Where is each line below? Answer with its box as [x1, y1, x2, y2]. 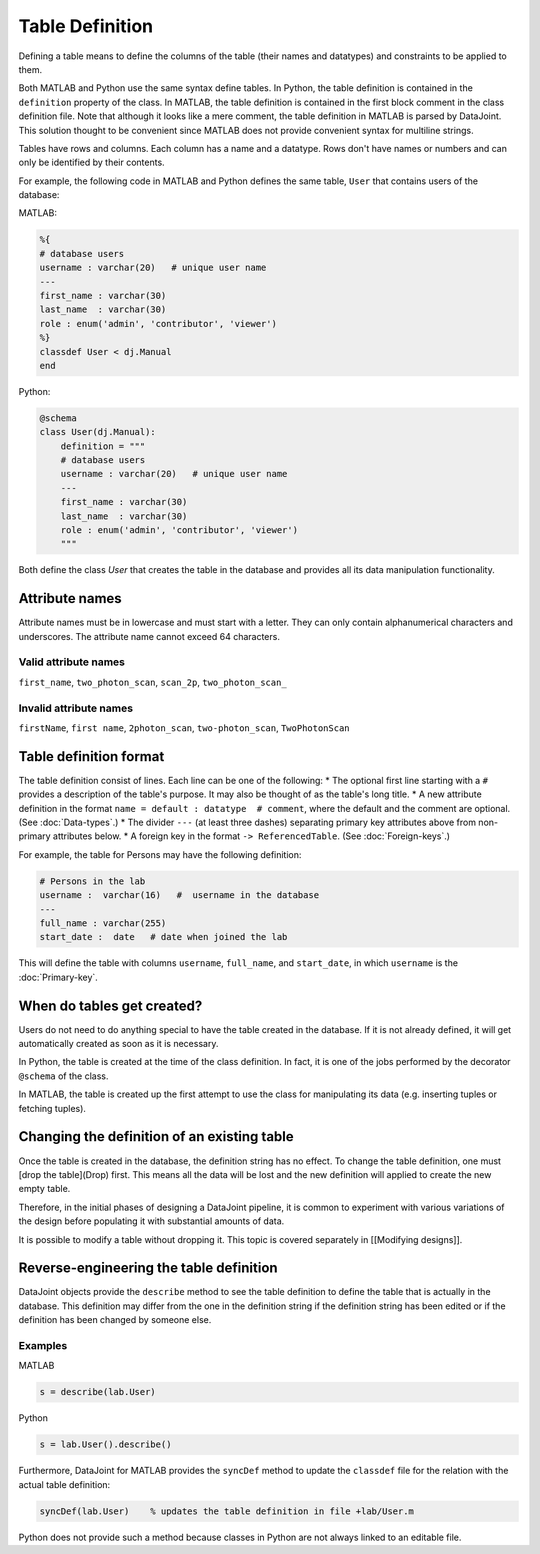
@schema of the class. [18, 1070, 109, 1082]
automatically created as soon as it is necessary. [18, 1038, 219, 1050]
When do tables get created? [18, 997, 203, 1014]
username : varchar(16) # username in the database [39, 890, 320, 901]
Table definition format [18, 748, 165, 765]
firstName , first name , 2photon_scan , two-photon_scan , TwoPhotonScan [18, 722, 350, 734]
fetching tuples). [18, 1102, 87, 1114]
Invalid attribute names [18, 701, 134, 715]
